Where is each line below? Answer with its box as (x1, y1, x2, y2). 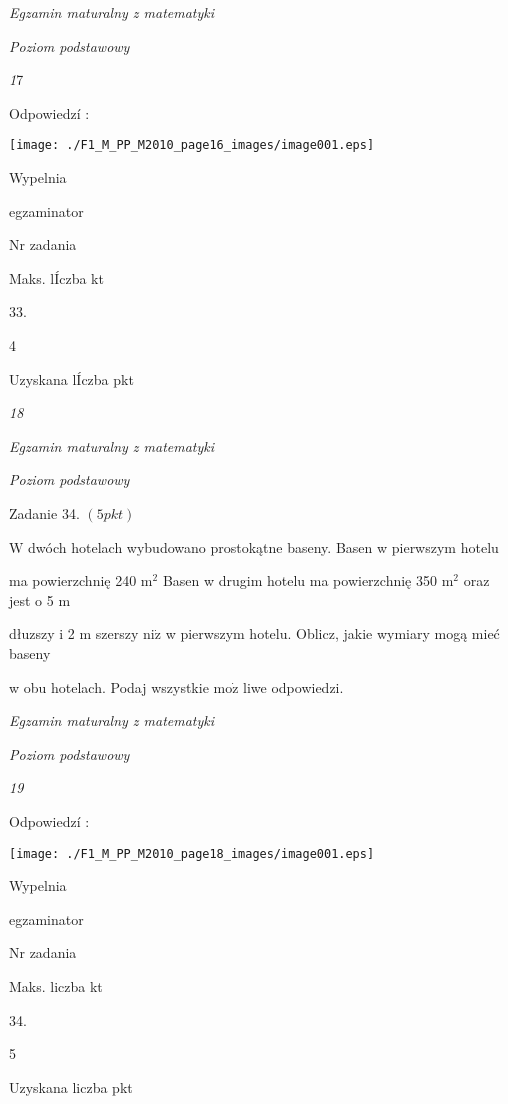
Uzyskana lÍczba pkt (9, 368, 134, 389)
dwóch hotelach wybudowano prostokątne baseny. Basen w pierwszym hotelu (28, 536, 499, 557)
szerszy (95, 623, 139, 644)
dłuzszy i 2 (9, 623, 75, 644)
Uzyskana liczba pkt (9, 1076, 133, 1097)
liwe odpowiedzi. (243, 676, 344, 697)
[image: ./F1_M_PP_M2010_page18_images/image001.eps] (9, 846, 375, 861)
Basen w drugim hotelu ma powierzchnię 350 (162, 570, 437, 591)
